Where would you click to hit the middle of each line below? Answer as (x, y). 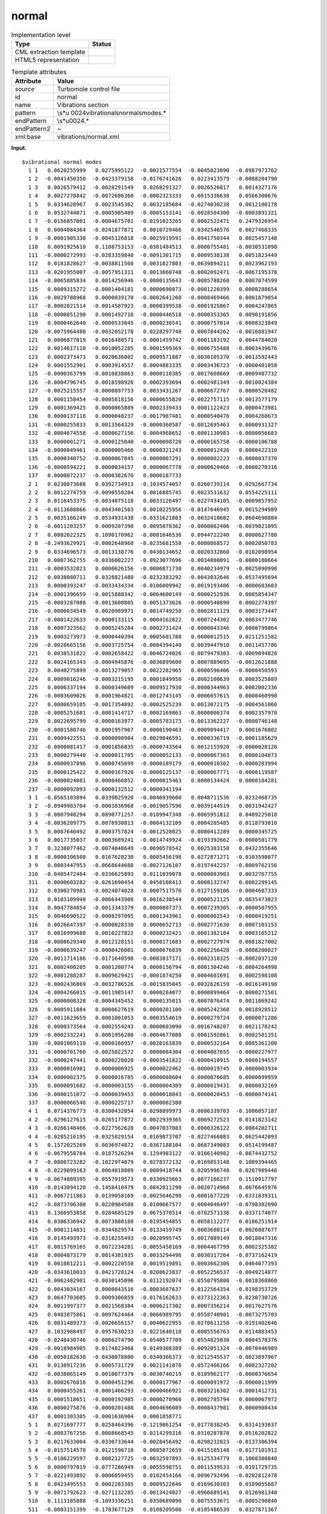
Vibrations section (83, 105)
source (25, 89)
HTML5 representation (47, 59)
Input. (19, 148)
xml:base (28, 137)
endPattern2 (33, 129)
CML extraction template (50, 51)
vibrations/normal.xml (88, 137)
